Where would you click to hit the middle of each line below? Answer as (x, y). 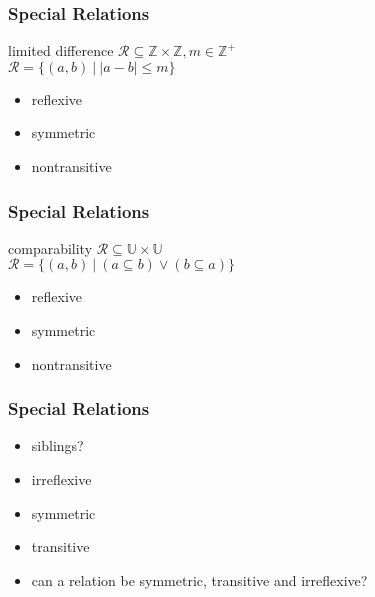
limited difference (61, 50)
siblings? (57, 445)
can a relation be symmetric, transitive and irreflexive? (199, 579)
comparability (50, 247)
